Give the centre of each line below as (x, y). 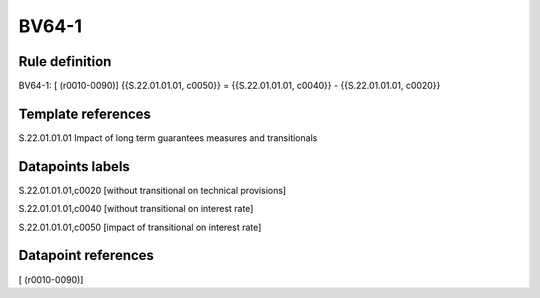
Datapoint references (86, 255)
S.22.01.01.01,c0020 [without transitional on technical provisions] (152, 190)
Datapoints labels (74, 166)
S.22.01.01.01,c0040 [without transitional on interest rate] (136, 209)
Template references (85, 113)
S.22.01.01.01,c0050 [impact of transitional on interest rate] (140, 227)
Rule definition (65, 61)
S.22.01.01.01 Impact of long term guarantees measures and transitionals (168, 137)
